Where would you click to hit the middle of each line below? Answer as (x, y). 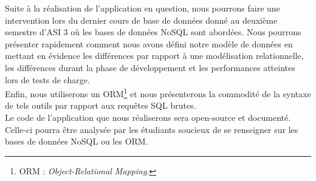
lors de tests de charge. (47, 79)
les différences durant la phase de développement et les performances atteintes (150, 67)
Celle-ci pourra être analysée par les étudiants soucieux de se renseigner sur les (152, 129)
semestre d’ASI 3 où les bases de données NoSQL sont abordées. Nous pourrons (153, 32)
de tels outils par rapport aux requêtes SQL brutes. (101, 105)
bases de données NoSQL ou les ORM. (77, 141)
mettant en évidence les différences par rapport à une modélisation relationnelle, (154, 56)
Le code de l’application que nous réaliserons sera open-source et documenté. (148, 117)
